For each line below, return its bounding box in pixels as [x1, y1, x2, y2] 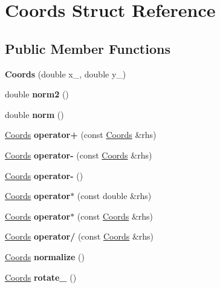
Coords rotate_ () [5, 270, 77, 283]
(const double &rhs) [77, 189, 152, 202]
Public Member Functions [5, 39, 170, 57]
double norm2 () [5, 88, 69, 100]
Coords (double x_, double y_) [5, 67, 126, 80]
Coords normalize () [5, 250, 85, 263]
